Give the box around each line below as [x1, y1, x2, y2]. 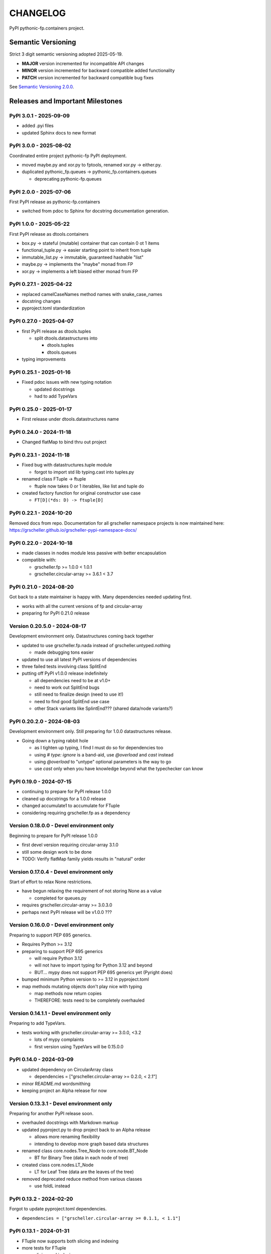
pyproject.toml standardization [22, 305, 85, 311]
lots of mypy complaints [34, 1036, 84, 1043]
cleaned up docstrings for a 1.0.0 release [22, 796, 106, 802]
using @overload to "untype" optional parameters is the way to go [34, 758, 172, 764]
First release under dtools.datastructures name [22, 416, 119, 422]
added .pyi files [22, 123, 54, 129]
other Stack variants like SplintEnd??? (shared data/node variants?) [34, 705, 173, 712]
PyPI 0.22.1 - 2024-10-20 [9, 510, 72, 517]
